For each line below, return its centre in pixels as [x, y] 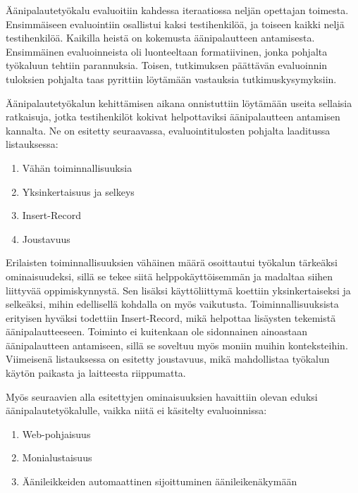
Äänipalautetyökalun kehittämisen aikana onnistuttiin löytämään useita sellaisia [179, 102]
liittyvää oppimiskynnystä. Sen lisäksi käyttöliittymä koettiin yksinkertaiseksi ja [178, 290]
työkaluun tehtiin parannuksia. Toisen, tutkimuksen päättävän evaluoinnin [167, 65]
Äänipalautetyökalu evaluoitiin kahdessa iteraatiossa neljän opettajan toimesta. [177, 10]
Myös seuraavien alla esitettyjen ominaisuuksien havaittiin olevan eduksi [162, 396]
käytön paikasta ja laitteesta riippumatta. [96, 373]
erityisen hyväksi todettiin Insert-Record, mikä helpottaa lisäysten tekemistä [171, 317]
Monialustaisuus [57, 457]
